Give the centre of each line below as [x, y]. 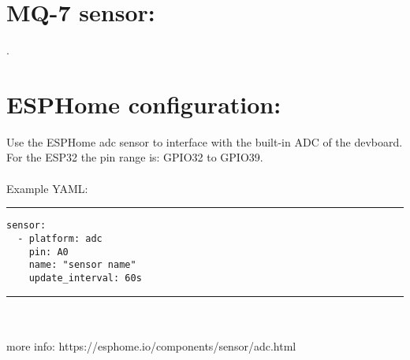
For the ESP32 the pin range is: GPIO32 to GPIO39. [135, 157]
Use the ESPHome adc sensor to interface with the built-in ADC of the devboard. [205, 141]
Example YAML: [47, 188]
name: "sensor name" [82, 265]
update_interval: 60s [85, 278]
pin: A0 [48, 252]
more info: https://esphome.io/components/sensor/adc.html [151, 345]
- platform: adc [60, 238]
